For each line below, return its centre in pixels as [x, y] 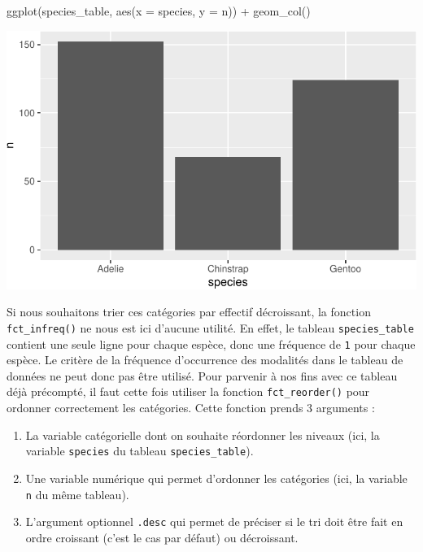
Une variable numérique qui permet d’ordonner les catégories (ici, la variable [216, 478]
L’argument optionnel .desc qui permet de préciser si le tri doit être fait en [214, 522]
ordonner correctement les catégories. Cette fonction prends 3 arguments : [191, 408]
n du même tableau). [77, 494]
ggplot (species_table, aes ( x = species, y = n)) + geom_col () [159, 11]
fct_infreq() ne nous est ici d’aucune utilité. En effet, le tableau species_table [210, 327]
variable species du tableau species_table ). [140, 451]
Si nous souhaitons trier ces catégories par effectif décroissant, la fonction [189, 312]
